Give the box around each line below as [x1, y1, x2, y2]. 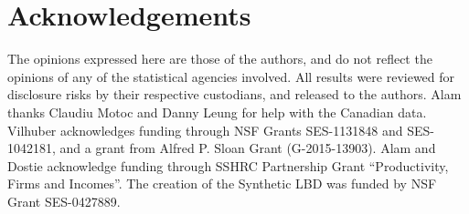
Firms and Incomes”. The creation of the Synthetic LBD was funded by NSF [7, 174, 437, 193]
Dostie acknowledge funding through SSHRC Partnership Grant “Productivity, [7, 156, 449, 175]
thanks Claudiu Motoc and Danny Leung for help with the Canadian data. [7, 102, 427, 121]
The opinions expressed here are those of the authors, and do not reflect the [7, 49, 432, 68]
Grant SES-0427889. [7, 191, 121, 210]
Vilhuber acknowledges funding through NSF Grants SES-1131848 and [7, 120, 403, 139]
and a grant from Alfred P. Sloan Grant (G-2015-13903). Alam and [59, 138, 436, 158]
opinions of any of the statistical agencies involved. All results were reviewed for [7, 66, 455, 86]
